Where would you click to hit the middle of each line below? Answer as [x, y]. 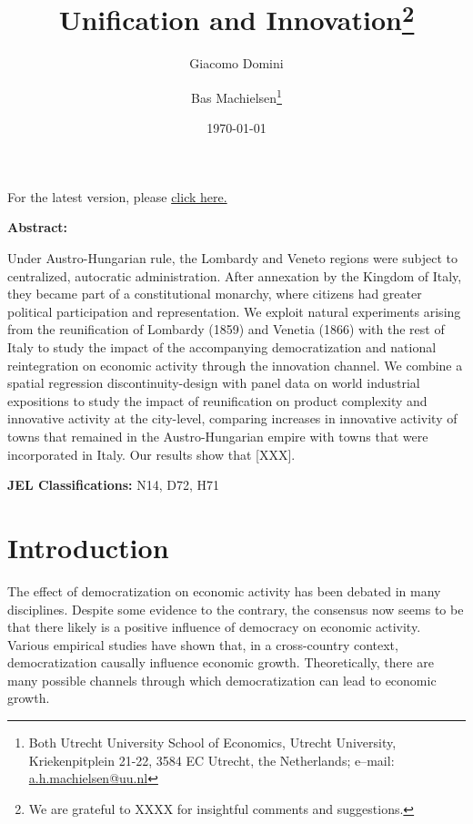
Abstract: [38, 227]
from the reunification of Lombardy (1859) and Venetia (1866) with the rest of [226, 329]
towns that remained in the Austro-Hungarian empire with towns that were [218, 437]
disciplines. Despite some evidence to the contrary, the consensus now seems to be [236, 609]
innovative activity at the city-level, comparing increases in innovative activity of [232, 418]
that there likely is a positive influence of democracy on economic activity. [214, 627]
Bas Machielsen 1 [236, 96]
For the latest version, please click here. [117, 196]
